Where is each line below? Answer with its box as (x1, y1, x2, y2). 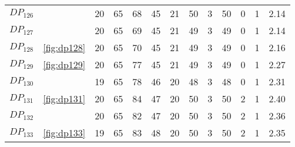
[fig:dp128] (43, 41, 86, 54)
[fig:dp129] (43, 58, 86, 71)
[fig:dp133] (43, 126, 86, 139)
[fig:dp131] (43, 92, 86, 105)
